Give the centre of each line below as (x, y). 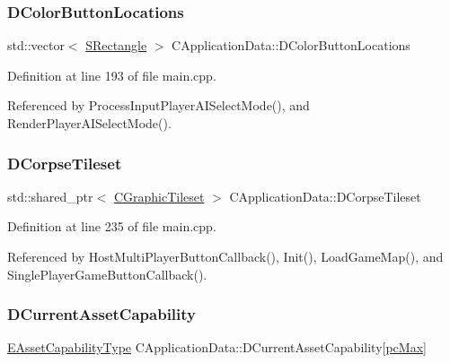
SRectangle (116, 45)
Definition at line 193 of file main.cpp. (112, 75)
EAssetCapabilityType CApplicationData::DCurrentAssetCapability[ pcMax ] (217, 347)
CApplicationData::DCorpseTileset (325, 196)
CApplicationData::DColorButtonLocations (291, 45)
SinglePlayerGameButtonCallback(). (107, 274)
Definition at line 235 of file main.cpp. (112, 226)
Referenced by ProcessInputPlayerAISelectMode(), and (159, 105)
